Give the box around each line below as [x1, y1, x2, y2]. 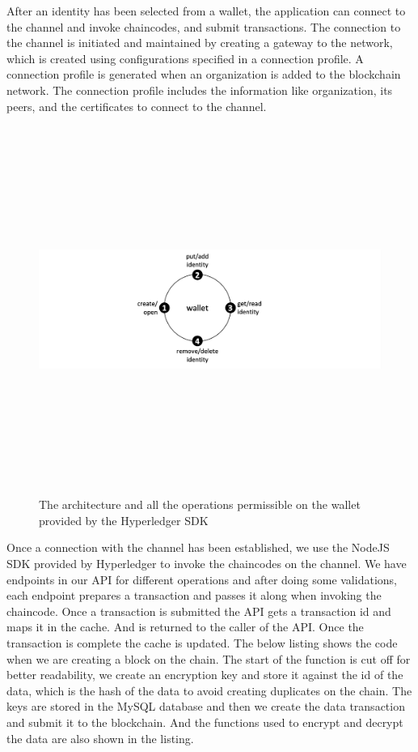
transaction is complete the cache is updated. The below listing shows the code [6, 634, 398, 652]
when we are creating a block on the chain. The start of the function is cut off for [6, 650, 411, 667]
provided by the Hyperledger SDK [39, 511, 209, 528]
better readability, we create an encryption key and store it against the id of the [6, 666, 403, 683]
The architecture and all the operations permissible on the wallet [39, 496, 361, 513]
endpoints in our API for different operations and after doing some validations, [6, 570, 397, 587]
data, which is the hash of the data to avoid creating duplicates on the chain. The [6, 681, 412, 699]
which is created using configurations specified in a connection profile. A [6, 49, 364, 66]
